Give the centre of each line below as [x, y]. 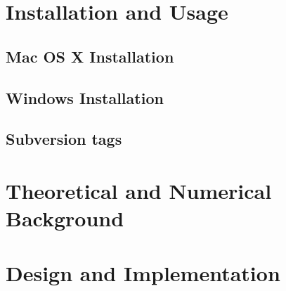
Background [65, 218]
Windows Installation [85, 97]
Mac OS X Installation [90, 56]
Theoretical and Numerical [139, 190]
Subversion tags [64, 139]
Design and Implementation [143, 273]
